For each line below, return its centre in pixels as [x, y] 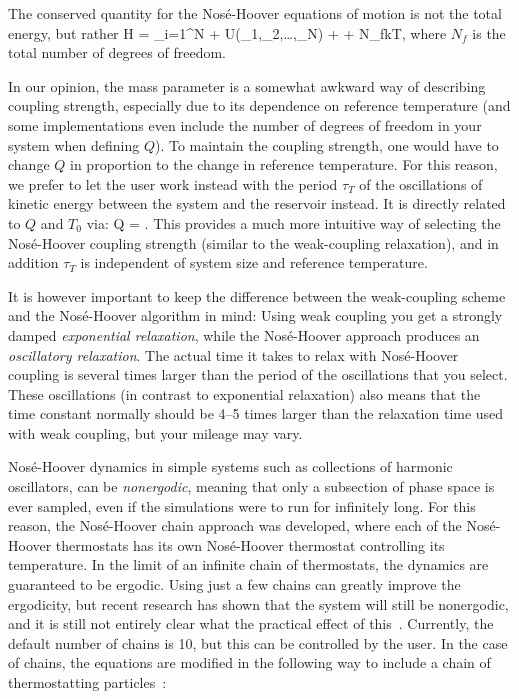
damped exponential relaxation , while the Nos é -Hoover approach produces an [244, 334]
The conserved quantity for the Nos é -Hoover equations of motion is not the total [255, 13]
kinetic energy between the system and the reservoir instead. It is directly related [257, 203]
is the [489, 32]
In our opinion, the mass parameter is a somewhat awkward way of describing [247, 85]
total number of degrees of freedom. [117, 52]
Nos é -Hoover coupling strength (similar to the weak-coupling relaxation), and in [253, 242]
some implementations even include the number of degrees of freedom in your [245, 124]
